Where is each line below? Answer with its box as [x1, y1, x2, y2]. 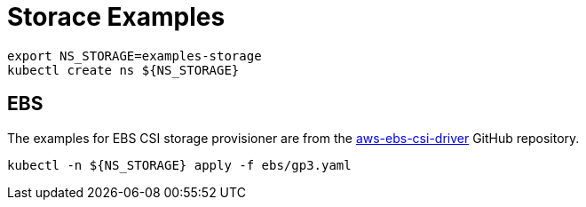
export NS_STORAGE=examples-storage [7, 48, 262, 63]
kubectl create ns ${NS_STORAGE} [7, 62, 240, 77]
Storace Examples [7, 2, 226, 32]
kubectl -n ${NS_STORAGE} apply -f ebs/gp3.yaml [7, 157, 352, 172]
